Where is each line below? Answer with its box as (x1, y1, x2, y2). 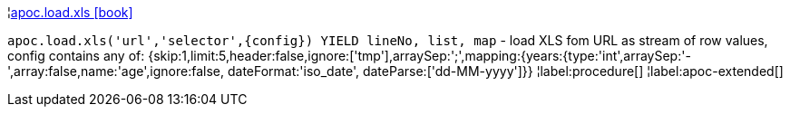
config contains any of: (7, 48, 145, 63)
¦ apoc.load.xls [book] (7, 5, 133, 20)
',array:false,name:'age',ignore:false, (7, 63, 225, 79)
